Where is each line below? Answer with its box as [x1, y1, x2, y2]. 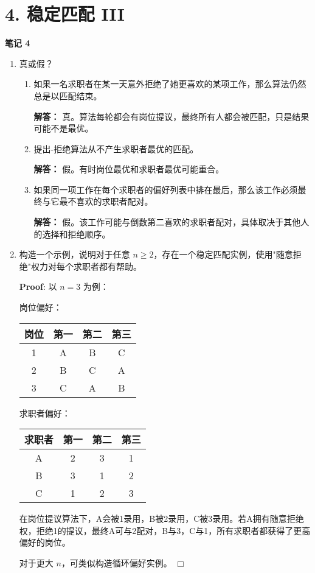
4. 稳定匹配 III [5, 1, 125, 26]
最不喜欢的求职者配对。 [59, 195, 153, 208]
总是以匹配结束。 [33, 89, 102, 102]
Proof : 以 [19, 280, 57, 293]
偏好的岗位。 [19, 536, 71, 549]
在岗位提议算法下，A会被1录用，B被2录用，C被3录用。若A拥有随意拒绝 [19, 512, 304, 525]
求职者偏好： [19, 406, 71, 419]
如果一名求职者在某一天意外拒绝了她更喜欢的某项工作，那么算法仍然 [33, 77, 306, 90]
